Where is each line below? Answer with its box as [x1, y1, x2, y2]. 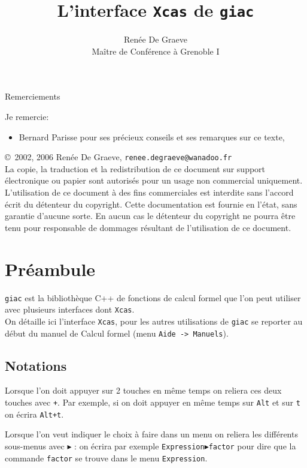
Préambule [5, 256, 96, 281]
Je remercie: [5, 110, 49, 123]
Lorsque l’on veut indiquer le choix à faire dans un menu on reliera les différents [5, 428, 298, 440]
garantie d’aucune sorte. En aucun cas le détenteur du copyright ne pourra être [5, 209, 296, 222]
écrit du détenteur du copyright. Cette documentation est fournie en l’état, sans [5, 197, 297, 210]
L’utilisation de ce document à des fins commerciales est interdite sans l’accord [5, 186, 294, 199]
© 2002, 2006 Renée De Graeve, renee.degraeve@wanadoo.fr [5, 151, 232, 163]
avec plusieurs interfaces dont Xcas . [5, 303, 135, 316]
